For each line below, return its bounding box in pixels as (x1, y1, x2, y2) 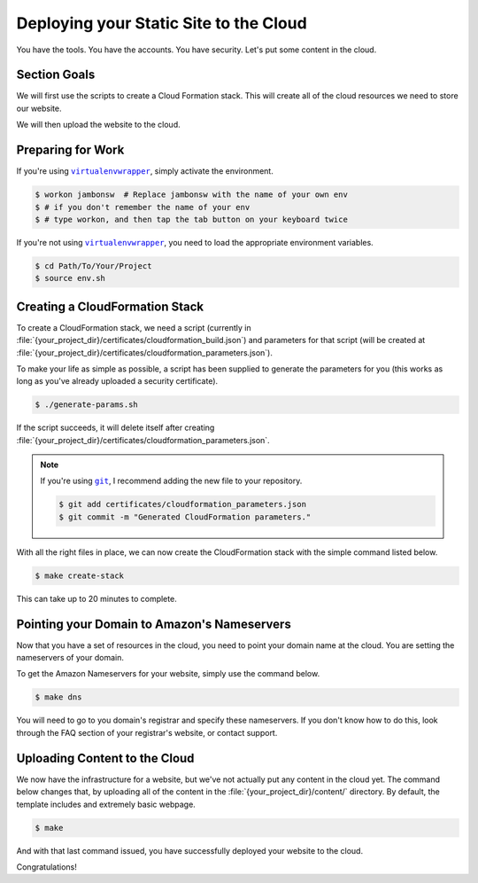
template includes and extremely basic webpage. (16, 799, 197, 809)
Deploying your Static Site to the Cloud (16, 13, 307, 33)
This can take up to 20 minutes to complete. (16, 593, 177, 604)
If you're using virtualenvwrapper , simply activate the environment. (16, 166, 274, 176)
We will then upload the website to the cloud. (16, 120, 181, 130)
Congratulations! (16, 861, 77, 872)
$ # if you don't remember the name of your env (35, 202, 251, 212)
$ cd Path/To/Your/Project (35, 261, 152, 270)
